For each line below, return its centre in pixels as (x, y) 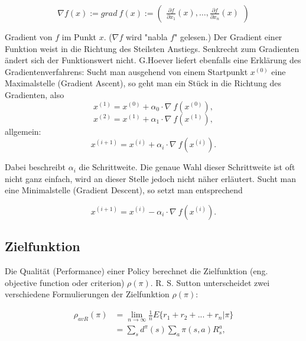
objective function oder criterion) (65, 282)
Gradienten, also (35, 94)
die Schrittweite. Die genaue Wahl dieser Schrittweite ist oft (187, 167)
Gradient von (29, 37)
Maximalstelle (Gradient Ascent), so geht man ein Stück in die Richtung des (143, 83)
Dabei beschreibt (35, 167)
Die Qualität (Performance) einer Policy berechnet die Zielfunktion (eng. (136, 271)
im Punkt (79, 37)
